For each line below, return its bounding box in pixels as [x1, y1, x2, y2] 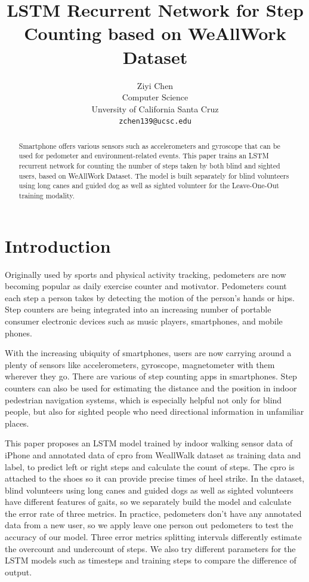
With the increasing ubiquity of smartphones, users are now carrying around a [5, 347, 292, 359]
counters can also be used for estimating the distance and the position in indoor [5, 381, 297, 394]
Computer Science [122, 91, 189, 103]
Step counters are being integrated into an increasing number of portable [5, 303, 271, 315]
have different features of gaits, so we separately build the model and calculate [5, 495, 292, 508]
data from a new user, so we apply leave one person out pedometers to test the [5, 519, 293, 531]
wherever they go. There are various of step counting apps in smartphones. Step [5, 370, 297, 382]
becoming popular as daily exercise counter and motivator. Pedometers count [5, 280, 287, 292]
